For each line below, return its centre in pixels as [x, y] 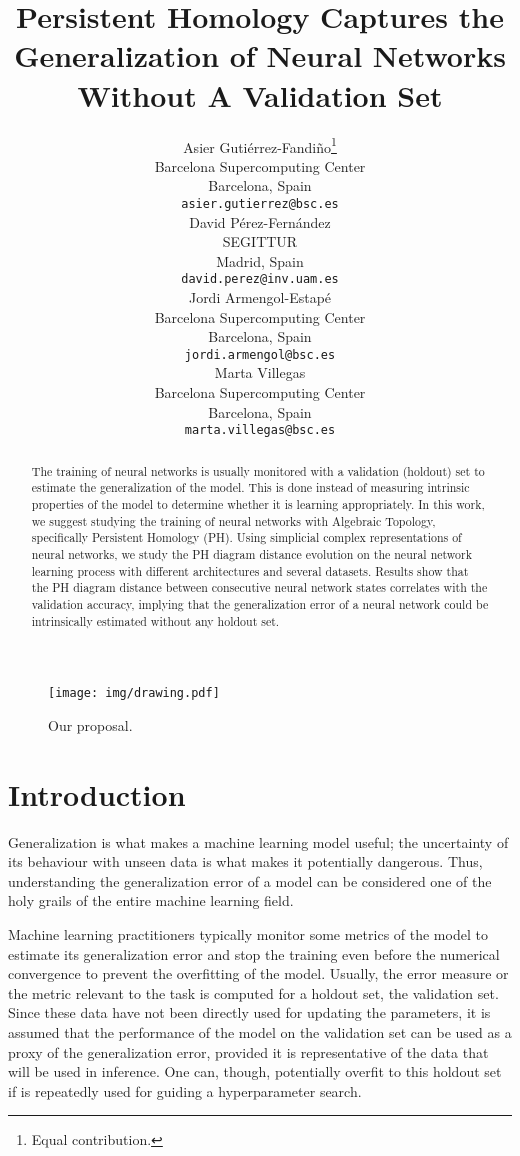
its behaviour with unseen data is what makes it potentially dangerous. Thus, [245, 861]
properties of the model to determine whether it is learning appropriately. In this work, [258, 504]
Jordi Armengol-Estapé [260, 297]
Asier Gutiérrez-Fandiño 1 [260, 145]
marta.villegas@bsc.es [260, 430]
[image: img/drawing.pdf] [134, 693]
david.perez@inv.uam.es [260, 279]
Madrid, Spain [260, 260]
